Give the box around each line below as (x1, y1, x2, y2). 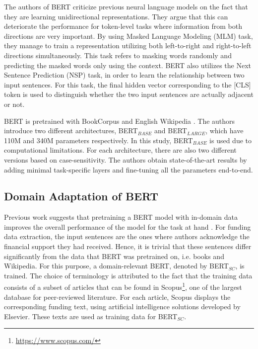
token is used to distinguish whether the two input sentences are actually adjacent (4, 89, 254, 99)
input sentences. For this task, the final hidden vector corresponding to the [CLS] (4, 79, 251, 89)
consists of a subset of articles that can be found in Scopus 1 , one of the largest (4, 280, 242, 292)
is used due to (209, 135, 252, 145)
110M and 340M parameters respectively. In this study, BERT (4, 135, 193, 145)
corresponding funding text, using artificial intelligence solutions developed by (4, 301, 241, 312)
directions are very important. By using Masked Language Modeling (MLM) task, (4, 30, 253, 41)
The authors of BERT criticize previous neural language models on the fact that (4, 1, 248, 11)
